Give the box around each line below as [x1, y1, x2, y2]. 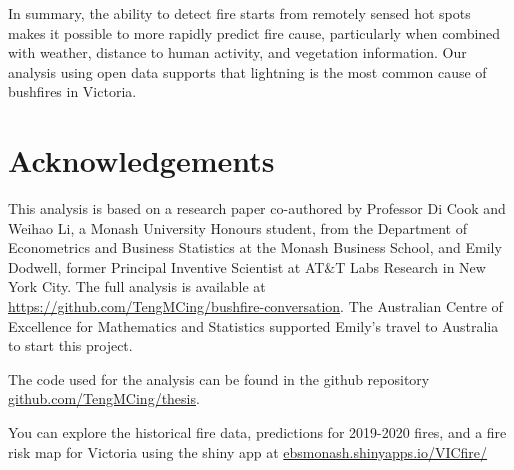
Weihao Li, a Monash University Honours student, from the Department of [8, 217, 467, 238]
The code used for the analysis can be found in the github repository [8, 368, 430, 389]
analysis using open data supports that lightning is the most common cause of [8, 61, 487, 82]
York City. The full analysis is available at [8, 276, 266, 297]
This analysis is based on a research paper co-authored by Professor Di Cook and [8, 198, 506, 219]
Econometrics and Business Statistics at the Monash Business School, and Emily [8, 237, 502, 258]
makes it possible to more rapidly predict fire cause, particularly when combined [8, 22, 501, 43]
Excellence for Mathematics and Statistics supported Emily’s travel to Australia [8, 315, 499, 336]
